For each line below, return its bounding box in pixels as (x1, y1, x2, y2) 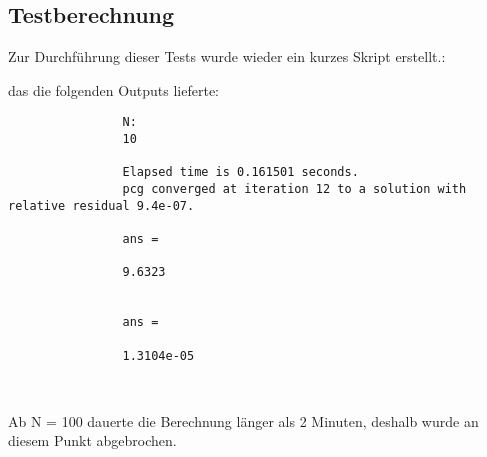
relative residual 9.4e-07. (8, 198, 195, 213)
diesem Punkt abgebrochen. (8, 430, 177, 451)
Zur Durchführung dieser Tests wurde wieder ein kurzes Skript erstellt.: (8, 46, 446, 67)
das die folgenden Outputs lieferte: (8, 79, 219, 100)
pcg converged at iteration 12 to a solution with (122, 182, 467, 197)
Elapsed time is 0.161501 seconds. (122, 165, 359, 180)
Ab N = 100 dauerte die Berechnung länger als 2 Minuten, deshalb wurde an (8, 410, 479, 431)
